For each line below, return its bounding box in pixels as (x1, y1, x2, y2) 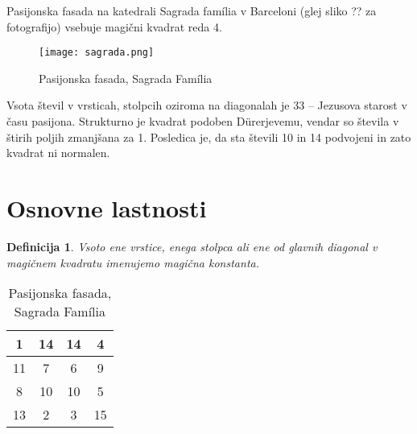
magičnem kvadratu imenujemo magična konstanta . (6, 254, 259, 271)
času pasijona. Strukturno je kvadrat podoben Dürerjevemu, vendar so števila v (6, 113, 399, 130)
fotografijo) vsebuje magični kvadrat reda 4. (6, 18, 222, 35)
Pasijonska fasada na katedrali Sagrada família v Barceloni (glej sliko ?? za (6, 2, 377, 19)
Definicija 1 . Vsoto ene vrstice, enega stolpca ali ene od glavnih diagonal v (6, 238, 378, 254)
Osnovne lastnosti (6, 192, 207, 224)
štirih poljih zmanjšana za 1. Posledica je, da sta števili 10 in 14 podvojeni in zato (6, 128, 411, 145)
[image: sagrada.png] (39, 47, 155, 59)
